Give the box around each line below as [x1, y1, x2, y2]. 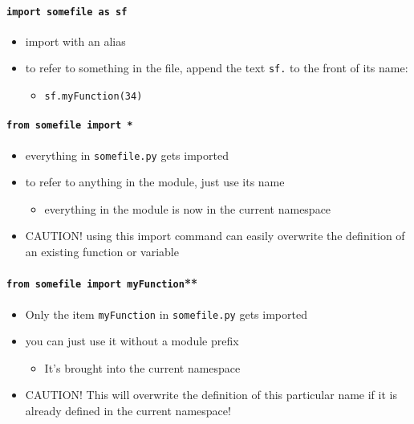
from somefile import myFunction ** [6, 275, 198, 291]
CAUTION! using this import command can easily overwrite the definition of [25, 227, 405, 244]
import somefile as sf [6, 6, 128, 18]
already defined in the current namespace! [25, 402, 231, 418]
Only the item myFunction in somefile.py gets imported [25, 305, 307, 322]
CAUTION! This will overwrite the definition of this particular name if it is [25, 386, 397, 403]
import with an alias [25, 32, 126, 49]
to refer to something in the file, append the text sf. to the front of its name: [25, 59, 408, 76]
